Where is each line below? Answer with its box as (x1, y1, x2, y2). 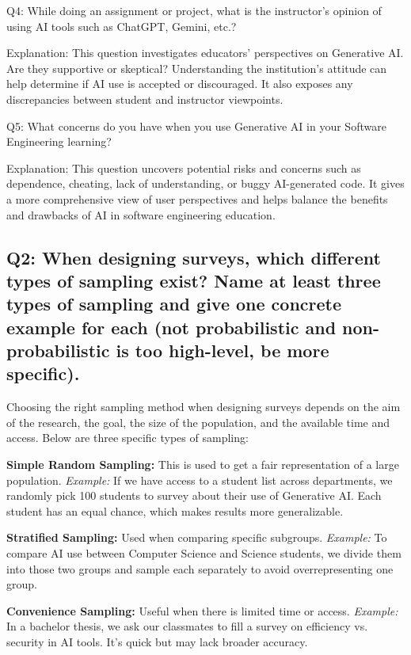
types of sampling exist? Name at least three (6, 268, 381, 292)
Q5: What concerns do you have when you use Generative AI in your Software (6, 117, 386, 134)
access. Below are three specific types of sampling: (6, 429, 249, 446)
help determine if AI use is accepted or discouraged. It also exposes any (6, 75, 353, 92)
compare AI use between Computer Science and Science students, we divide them (6, 545, 401, 562)
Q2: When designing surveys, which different (6, 245, 381, 269)
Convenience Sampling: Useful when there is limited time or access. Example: (6, 602, 398, 619)
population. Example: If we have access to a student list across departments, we (6, 471, 393, 488)
